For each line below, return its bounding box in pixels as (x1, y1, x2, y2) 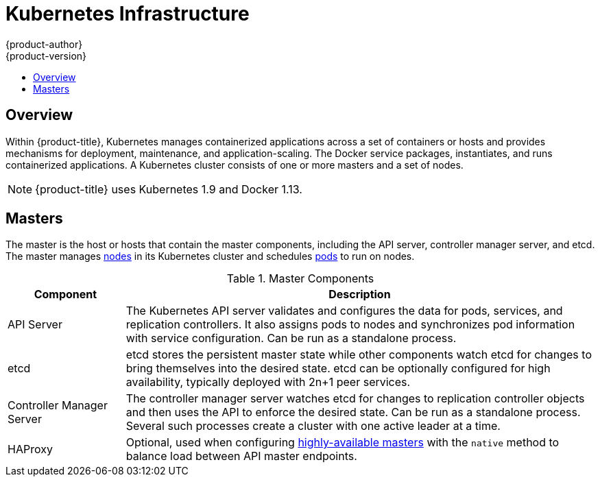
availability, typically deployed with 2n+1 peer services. (125, 375, 411, 389)
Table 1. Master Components (226, 272, 374, 286)
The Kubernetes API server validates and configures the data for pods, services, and (125, 304, 563, 318)
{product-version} (5, 49, 87, 62)
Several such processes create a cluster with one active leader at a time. (125, 419, 501, 433)
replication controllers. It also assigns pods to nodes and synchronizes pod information (125, 317, 575, 332)
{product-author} (5, 38, 83, 50)
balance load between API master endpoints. (125, 449, 357, 463)
